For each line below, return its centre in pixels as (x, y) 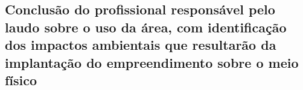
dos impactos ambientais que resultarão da (141, 45)
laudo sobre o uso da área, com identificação (146, 27)
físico (21, 79)
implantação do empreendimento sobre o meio (152, 62)
